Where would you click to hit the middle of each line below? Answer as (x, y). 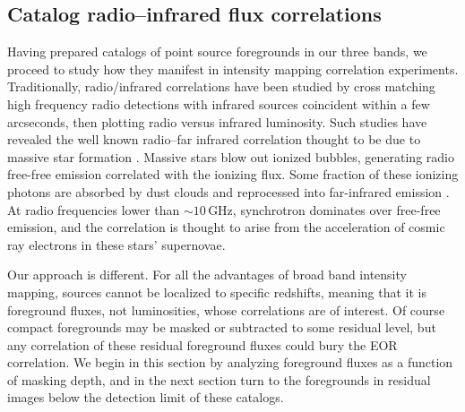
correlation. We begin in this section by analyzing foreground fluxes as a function (230, 362)
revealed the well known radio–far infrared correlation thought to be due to (214, 139)
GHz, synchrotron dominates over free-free (324, 209)
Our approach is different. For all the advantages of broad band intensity (207, 275)
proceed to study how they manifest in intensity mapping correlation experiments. (233, 69)
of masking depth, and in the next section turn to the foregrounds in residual (219, 379)
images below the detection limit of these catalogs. (146, 397)
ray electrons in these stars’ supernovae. (116, 244)
